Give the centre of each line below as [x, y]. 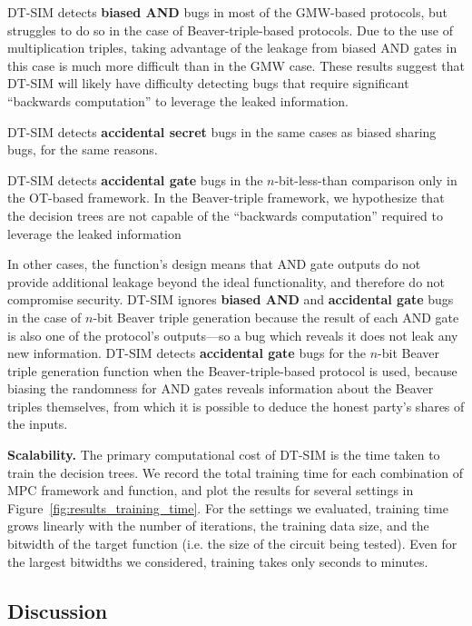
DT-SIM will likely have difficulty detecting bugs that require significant [208, 83]
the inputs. [38, 424]
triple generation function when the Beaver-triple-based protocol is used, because [232, 370]
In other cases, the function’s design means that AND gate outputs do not [214, 264]
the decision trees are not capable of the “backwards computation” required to [225, 215]
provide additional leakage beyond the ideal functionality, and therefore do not [226, 281]
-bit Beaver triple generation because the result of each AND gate [276, 317]
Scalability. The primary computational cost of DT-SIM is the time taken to [224, 455]
